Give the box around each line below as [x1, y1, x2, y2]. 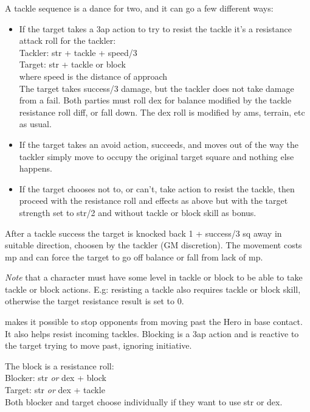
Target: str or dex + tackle [5, 383, 105, 396]
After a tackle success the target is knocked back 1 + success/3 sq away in [5, 226, 282, 239]
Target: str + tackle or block [19, 58, 126, 71]
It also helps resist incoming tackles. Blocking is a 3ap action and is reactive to [5, 327, 299, 340]
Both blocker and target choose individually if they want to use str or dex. [5, 395, 283, 408]
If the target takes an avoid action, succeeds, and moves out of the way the [19, 138, 298, 150]
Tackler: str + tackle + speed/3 [19, 46, 137, 58]
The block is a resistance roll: [5, 359, 114, 372]
